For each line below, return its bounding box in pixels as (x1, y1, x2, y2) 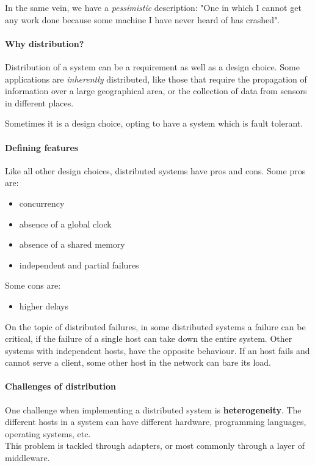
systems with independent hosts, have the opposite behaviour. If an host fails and (5, 344, 310, 357)
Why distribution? (5, 37, 84, 50)
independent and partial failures (19, 258, 139, 271)
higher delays (19, 299, 69, 312)
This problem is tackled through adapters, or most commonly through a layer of (5, 439, 305, 452)
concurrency (19, 196, 65, 209)
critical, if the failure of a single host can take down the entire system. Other (5, 332, 292, 345)
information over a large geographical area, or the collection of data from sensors (5, 84, 307, 97)
